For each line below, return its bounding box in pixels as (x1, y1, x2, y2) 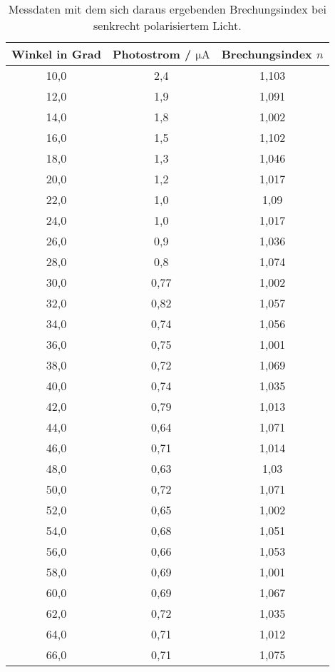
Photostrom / (112, 46, 192, 62)
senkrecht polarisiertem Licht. (93, 17, 242, 34)
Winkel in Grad (11, 46, 101, 62)
